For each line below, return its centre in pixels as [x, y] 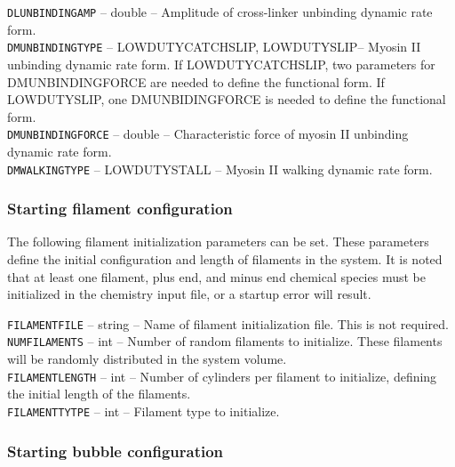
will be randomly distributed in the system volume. [147, 359]
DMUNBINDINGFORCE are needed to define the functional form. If [196, 81]
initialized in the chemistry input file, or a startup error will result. [189, 294]
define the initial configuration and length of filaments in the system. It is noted [225, 259]
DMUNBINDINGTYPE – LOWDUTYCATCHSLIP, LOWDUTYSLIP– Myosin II [214, 47]
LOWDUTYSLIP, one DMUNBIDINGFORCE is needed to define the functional [227, 99]
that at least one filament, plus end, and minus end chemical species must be [216, 276]
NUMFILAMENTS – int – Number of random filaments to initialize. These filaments [225, 341]
